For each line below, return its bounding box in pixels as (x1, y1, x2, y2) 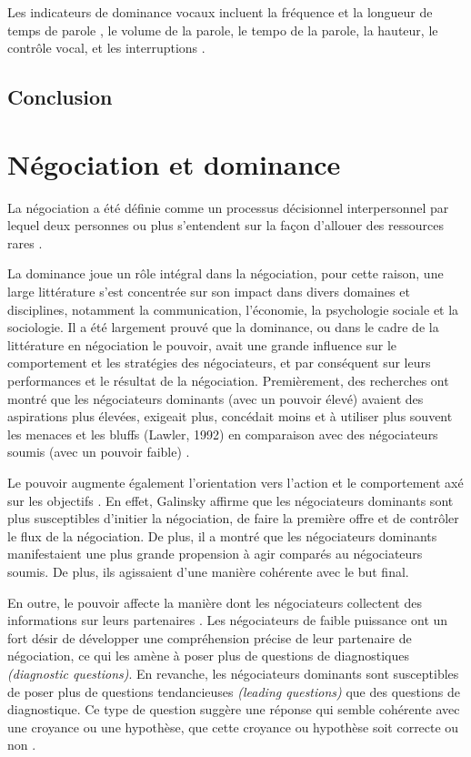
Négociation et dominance (7, 145, 341, 182)
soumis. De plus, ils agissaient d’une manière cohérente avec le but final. (7, 561, 409, 580)
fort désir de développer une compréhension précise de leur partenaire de (7, 628, 412, 647)
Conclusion (7, 83, 113, 111)
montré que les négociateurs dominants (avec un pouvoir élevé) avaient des (7, 389, 424, 408)
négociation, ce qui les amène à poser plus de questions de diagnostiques (7, 646, 409, 665)
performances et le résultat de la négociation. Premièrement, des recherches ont (7, 371, 449, 390)
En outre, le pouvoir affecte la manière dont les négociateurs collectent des (7, 592, 422, 611)
